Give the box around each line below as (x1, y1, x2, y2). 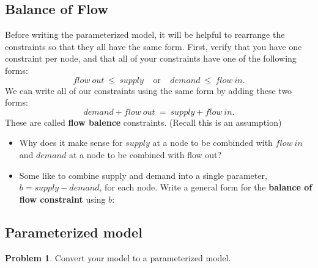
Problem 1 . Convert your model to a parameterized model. (5, 251, 231, 264)
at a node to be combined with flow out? (68, 148, 222, 161)
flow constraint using (19, 192, 106, 205)
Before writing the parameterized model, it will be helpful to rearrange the (5, 28, 285, 41)
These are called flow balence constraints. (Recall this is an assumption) (5, 115, 282, 128)
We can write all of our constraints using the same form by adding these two (5, 84, 292, 96)
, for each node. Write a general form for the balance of (99, 181, 312, 194)
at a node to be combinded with (152, 136, 273, 149)
